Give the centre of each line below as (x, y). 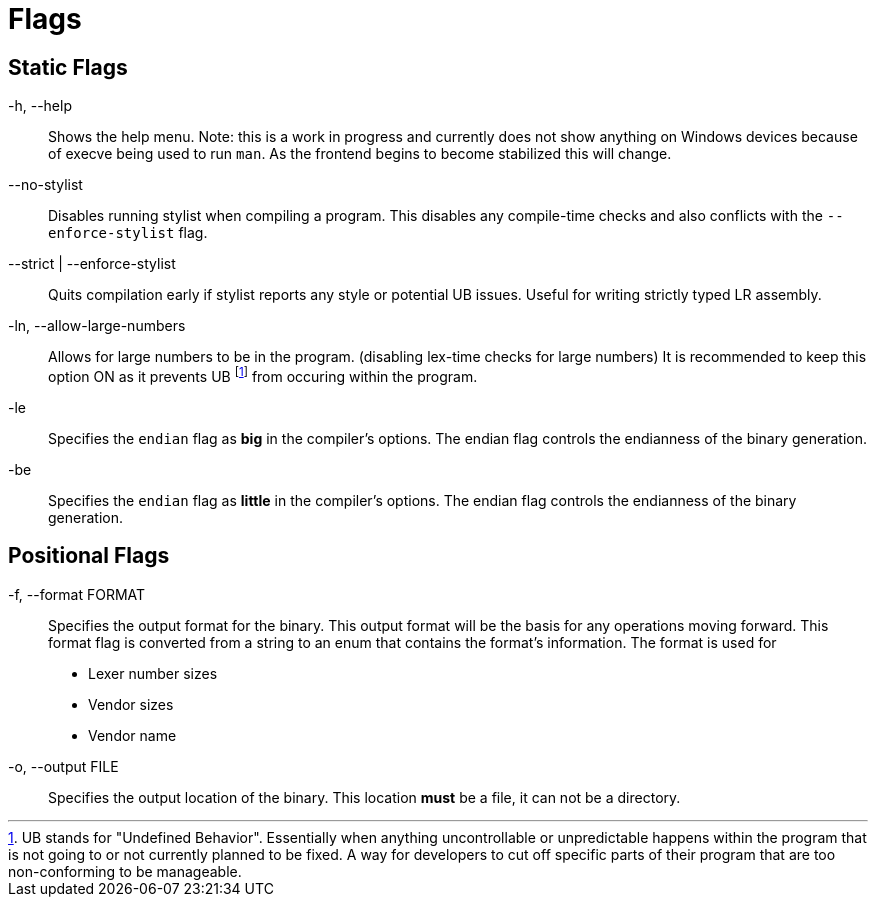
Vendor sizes (131, 704)
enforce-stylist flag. (128, 233)
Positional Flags (89, 556)
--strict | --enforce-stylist (92, 264)
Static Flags (68, 67)
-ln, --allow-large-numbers (97, 326)
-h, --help (40, 106)
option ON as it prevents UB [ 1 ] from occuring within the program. (263, 375)
